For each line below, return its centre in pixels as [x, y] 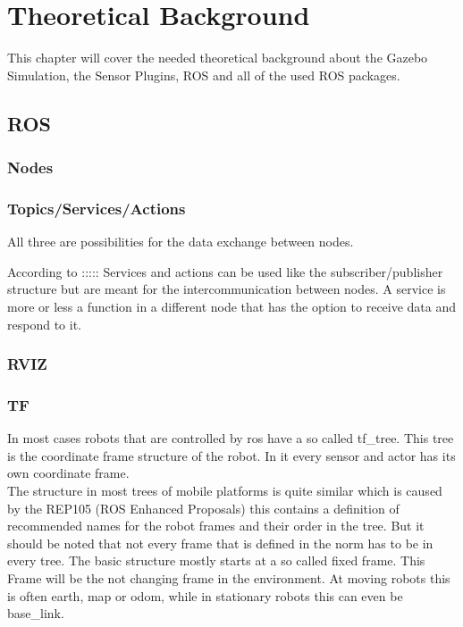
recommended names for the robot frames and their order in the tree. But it [216, 526]
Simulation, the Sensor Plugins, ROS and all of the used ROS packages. [204, 75]
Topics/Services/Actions [97, 208]
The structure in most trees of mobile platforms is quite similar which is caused [225, 490]
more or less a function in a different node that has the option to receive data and [232, 306]
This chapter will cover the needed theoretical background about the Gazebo [218, 58]
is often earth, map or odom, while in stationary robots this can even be [205, 595]
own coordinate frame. [68, 473]
